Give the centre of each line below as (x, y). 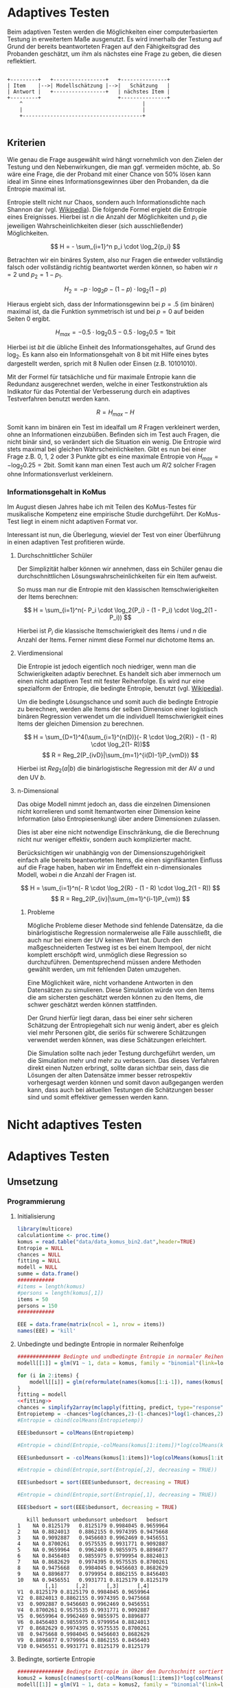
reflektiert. (22, 61)
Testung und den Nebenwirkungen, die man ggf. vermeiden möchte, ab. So (114, 167)
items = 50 (33, 1299)
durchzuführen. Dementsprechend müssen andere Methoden (114, 962)
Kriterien (26, 143)
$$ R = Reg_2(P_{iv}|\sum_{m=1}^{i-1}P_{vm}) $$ (120, 899)
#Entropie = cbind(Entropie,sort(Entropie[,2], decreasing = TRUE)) (117, 1470)
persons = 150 (37, 1306)
